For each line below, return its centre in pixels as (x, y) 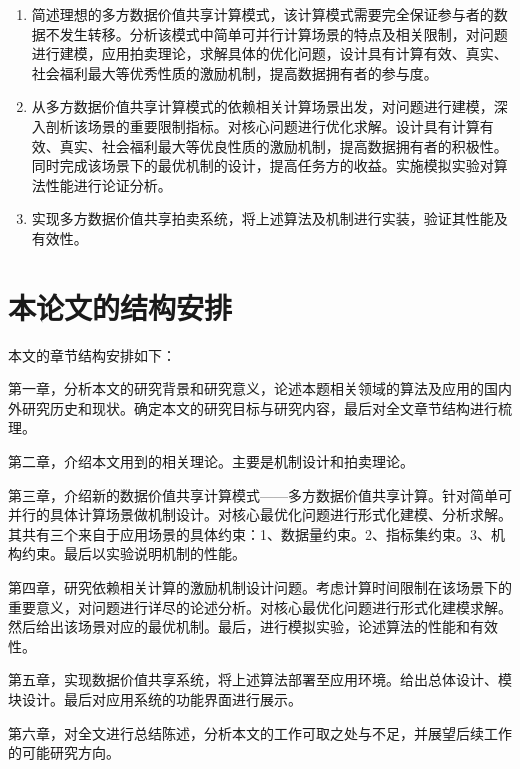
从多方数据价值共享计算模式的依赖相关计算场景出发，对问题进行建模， (262, 106)
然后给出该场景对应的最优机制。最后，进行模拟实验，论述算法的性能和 (239, 626)
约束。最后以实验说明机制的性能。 (133, 553)
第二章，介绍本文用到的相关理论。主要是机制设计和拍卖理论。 (211, 461)
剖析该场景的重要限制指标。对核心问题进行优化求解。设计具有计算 (262, 125)
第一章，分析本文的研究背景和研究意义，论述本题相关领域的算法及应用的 (246, 388)
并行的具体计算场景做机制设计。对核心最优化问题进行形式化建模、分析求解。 (260, 514)
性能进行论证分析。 (108, 184)
